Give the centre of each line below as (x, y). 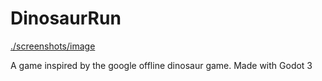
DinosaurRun (66, 18)
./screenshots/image (53, 46)
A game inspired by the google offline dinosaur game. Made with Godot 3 (161, 65)
